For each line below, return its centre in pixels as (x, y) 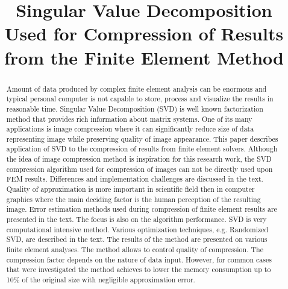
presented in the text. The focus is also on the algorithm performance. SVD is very (136, 219)
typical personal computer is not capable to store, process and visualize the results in (140, 99)
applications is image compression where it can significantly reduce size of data (130, 129)
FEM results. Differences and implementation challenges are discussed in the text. (135, 179)
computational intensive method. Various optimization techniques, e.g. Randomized (137, 229)
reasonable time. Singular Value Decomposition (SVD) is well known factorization (135, 108)
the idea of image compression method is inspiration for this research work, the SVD (139, 159)
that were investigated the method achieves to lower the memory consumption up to (139, 269)
